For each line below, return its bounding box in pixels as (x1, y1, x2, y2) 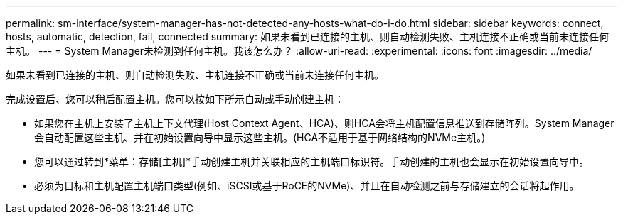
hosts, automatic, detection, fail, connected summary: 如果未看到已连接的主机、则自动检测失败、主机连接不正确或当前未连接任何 (6, 31, 609, 43)
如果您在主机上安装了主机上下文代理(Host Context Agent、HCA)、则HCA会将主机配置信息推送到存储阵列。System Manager (34, 117, 614, 129)
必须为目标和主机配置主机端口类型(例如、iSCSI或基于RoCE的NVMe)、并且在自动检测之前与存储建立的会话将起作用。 (34, 180, 580, 192)
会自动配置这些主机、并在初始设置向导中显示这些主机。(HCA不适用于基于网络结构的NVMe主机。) (34, 131, 486, 143)
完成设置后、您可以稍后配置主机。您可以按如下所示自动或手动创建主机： (6, 93, 344, 105)
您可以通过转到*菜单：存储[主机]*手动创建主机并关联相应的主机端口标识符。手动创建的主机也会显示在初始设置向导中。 (34, 155, 590, 167)
